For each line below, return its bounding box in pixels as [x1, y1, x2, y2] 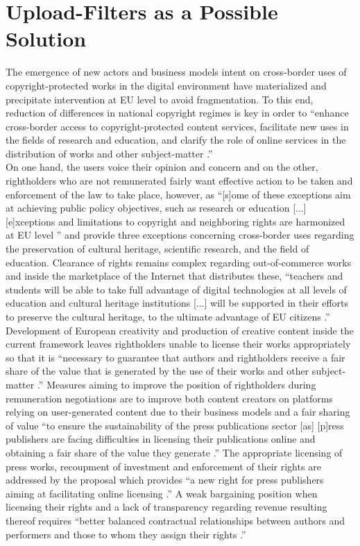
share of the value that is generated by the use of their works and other [6, 364, 309, 378]
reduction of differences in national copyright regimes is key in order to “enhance [6, 105, 349, 120]
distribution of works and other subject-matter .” [6, 146, 213, 160]
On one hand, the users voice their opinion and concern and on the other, [6, 160, 318, 174]
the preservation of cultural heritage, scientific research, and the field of [6, 241, 309, 256]
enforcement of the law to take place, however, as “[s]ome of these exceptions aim [6, 187, 351, 201]
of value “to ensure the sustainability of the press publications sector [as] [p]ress [6, 418, 344, 432]
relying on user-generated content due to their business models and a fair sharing [6, 404, 350, 419]
